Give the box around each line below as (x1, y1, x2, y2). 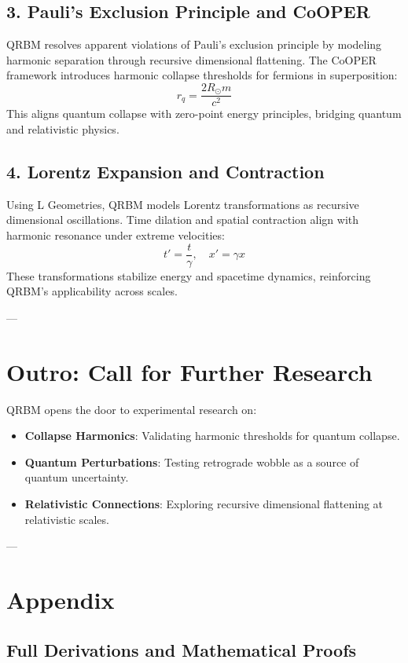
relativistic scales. (24, 511, 109, 527)
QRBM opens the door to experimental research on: (6, 401, 257, 417)
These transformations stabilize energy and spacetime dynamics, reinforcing (6, 267, 371, 284)
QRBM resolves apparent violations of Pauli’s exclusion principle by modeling (6, 36, 382, 53)
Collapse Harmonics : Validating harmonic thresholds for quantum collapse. (24, 427, 400, 444)
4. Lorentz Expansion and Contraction (6, 159, 325, 184)
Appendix (6, 583, 115, 615)
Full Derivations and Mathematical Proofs (6, 637, 357, 661)
